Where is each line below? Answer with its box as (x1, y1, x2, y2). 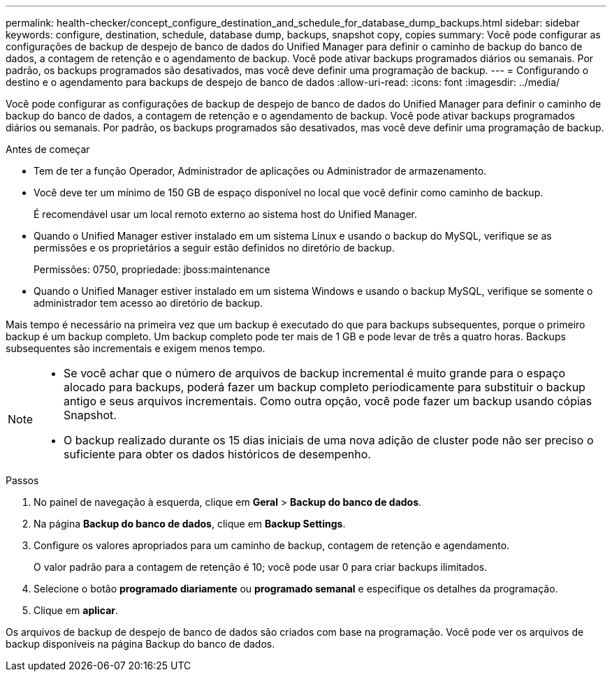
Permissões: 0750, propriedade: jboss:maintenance (34, 263, 270, 275)
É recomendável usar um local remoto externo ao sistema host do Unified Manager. (34, 208, 418, 220)
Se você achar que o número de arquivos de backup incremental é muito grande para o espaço (64, 366, 565, 380)
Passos (6, 474, 39, 486)
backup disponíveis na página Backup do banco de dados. (6, 638, 275, 650)
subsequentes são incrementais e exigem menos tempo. (6, 342, 265, 354)
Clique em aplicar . (34, 604, 119, 616)
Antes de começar (6, 143, 90, 155)
